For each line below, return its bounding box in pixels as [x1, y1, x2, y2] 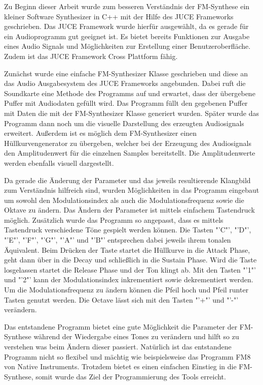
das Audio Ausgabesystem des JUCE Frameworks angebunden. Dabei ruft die [4, 78, 246, 88]
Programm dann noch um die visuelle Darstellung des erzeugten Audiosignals [4, 117, 244, 128]
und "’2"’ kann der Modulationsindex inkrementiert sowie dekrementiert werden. [4, 274, 253, 285]
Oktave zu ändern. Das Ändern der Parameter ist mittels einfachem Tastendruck [4, 204, 255, 215]
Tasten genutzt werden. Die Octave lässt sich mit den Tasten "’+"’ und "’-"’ [4, 294, 239, 305]
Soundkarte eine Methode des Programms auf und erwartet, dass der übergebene [4, 87, 255, 98]
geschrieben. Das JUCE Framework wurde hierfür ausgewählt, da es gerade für [4, 21, 249, 32]
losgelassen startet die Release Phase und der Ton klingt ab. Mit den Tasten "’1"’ [4, 264, 256, 275]
